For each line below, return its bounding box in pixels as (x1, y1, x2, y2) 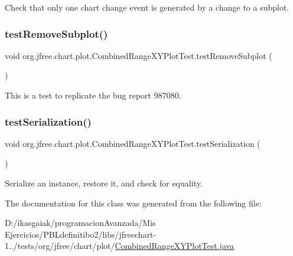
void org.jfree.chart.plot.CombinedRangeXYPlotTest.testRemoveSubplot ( (5, 49, 272, 61)
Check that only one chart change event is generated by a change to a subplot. (5, 1, 289, 13)
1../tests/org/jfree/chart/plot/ (5, 239, 115, 252)
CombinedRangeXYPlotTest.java (115, 239, 235, 252)
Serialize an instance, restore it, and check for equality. (5, 177, 203, 189)
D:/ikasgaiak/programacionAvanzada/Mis (5, 216, 156, 229)
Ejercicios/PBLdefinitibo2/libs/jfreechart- (5, 228, 157, 240)
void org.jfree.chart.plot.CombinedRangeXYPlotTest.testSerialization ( (5, 137, 261, 149)
